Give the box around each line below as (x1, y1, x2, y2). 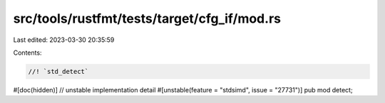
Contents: (13, 48, 42, 57)
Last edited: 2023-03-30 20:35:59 (13, 36, 115, 44)
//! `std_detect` (28, 67, 89, 75)
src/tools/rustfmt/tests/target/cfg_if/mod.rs (13, 11, 282, 26)
